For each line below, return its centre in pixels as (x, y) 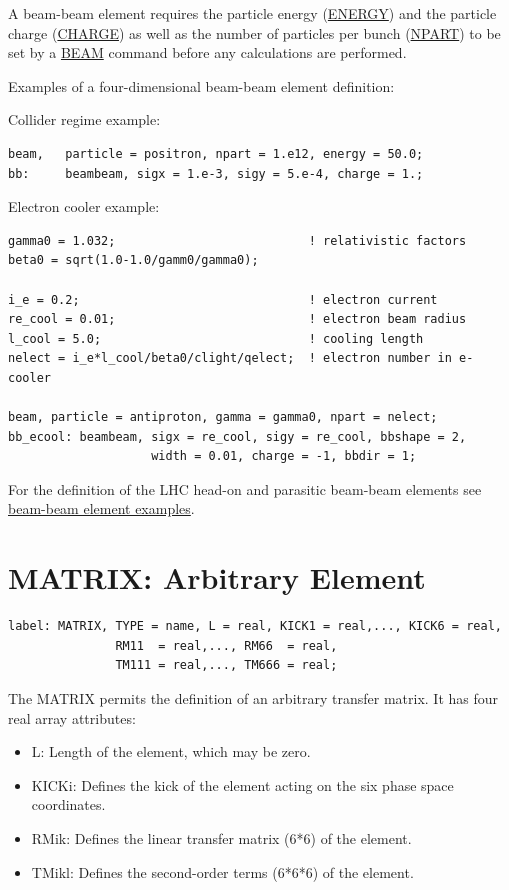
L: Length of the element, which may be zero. (171, 751)
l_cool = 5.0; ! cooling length (216, 338)
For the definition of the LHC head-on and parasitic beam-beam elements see (245, 488)
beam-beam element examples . (101, 508)
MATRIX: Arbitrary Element (217, 577)
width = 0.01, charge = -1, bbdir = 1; (284, 456)
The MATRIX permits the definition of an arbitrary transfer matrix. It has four (253, 697)
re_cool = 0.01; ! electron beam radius (237, 319)
